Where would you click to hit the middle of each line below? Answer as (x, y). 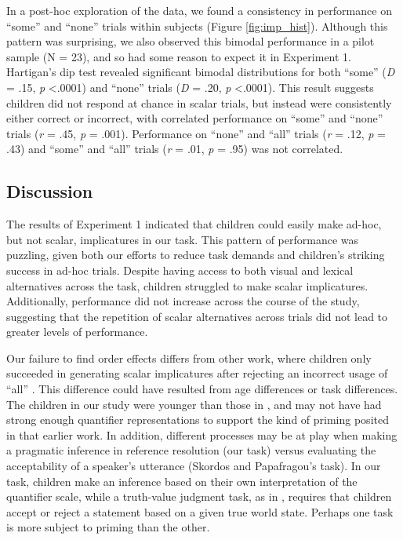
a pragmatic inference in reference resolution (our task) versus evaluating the (191, 450)
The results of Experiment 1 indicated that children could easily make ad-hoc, (194, 224)
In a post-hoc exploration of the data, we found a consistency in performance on (199, 10)
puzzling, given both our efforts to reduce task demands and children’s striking (196, 255)
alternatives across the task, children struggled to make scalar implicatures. (187, 285)
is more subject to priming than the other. (108, 527)
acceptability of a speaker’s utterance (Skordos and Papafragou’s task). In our (194, 466)
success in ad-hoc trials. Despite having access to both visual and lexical (180, 270)
